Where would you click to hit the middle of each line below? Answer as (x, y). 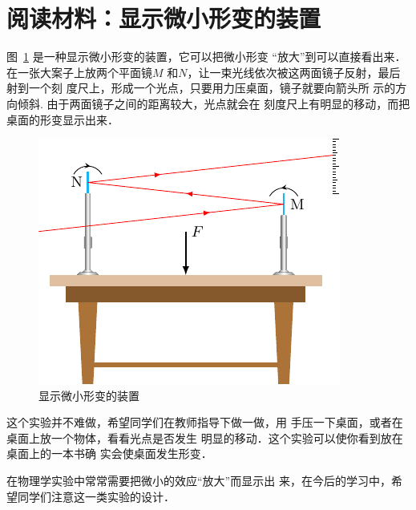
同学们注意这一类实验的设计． (96, 496)
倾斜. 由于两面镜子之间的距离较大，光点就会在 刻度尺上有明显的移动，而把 (214, 103)
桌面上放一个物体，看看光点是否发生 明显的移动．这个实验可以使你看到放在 (205, 437)
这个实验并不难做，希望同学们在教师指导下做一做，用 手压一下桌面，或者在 (205, 422)
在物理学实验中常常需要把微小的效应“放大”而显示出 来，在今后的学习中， (199, 481)
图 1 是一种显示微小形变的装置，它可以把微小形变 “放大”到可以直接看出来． (206, 57)
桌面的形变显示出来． (63, 119)
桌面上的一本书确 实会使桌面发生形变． (109, 453)
